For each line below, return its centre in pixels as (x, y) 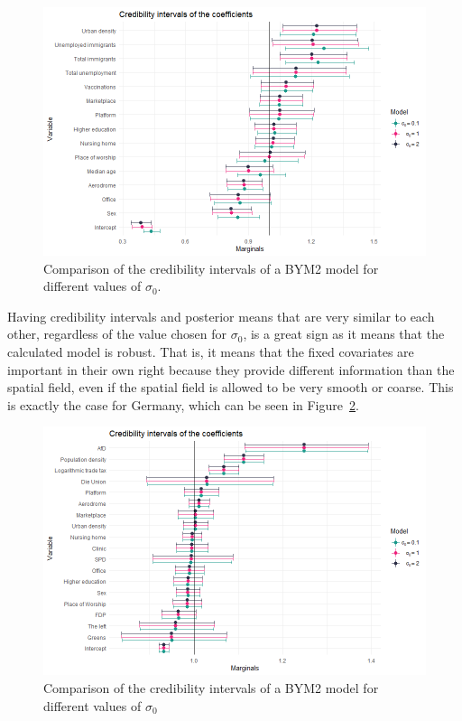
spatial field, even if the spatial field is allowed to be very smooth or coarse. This (231, 387)
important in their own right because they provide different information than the (231, 369)
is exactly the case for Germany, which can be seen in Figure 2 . (183, 404)
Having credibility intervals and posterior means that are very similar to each (221, 316)
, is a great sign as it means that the (344, 334)
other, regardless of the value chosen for (117, 334)
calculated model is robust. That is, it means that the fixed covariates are (211, 351)
